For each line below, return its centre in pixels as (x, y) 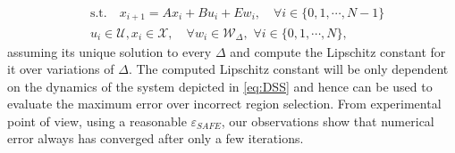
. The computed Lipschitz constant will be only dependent (288, 69)
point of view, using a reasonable (97, 121)
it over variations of (61, 69)
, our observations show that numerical (328, 121)
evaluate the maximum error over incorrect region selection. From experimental (224, 104)
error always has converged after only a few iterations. (156, 138)
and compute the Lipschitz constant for (338, 51)
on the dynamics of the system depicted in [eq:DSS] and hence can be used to (220, 86)
